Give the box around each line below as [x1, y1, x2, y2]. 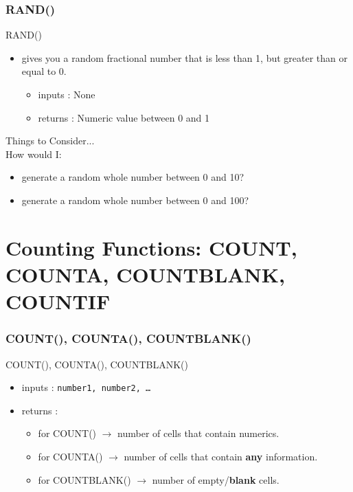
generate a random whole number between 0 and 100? [21, 192, 249, 207]
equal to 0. [21, 64, 67, 78]
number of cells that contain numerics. [117, 426, 280, 440]
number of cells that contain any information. [124, 449, 318, 463]
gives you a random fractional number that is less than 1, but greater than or [21, 50, 348, 65]
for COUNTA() [38, 449, 103, 463]
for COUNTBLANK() [38, 472, 131, 487]
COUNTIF [5, 287, 111, 315]
